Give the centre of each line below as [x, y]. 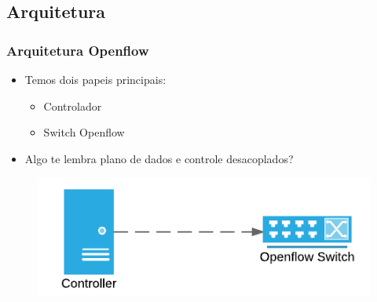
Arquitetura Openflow [78, 50]
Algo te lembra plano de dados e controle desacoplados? [159, 158]
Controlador [73, 106]
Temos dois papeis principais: [95, 79]
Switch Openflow [84, 132]
